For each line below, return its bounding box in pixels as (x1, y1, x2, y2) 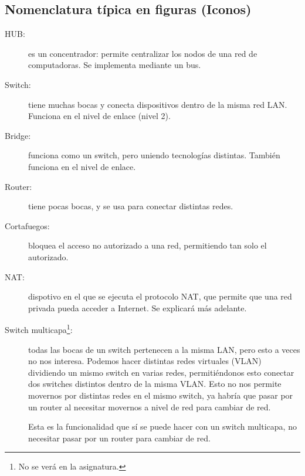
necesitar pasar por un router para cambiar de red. (28, 431, 211, 444)
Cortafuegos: (5, 219, 50, 232)
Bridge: (5, 129, 31, 141)
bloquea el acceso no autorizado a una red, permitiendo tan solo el (28, 239, 267, 251)
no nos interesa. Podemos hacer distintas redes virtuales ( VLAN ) (28, 355, 262, 367)
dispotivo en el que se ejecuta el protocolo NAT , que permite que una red (28, 290, 292, 302)
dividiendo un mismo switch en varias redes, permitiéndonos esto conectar (28, 366, 294, 378)
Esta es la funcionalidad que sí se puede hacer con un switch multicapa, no (28, 420, 297, 433)
